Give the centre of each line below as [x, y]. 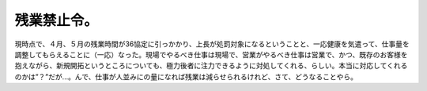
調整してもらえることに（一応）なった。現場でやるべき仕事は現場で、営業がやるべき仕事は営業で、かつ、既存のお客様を [211, 54]
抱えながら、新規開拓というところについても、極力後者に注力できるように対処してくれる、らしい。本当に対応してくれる [211, 66]
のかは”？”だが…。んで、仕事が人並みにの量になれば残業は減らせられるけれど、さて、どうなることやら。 [186, 76]
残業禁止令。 [57, 20]
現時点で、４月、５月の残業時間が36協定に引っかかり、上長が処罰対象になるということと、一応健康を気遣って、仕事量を [212, 44]
